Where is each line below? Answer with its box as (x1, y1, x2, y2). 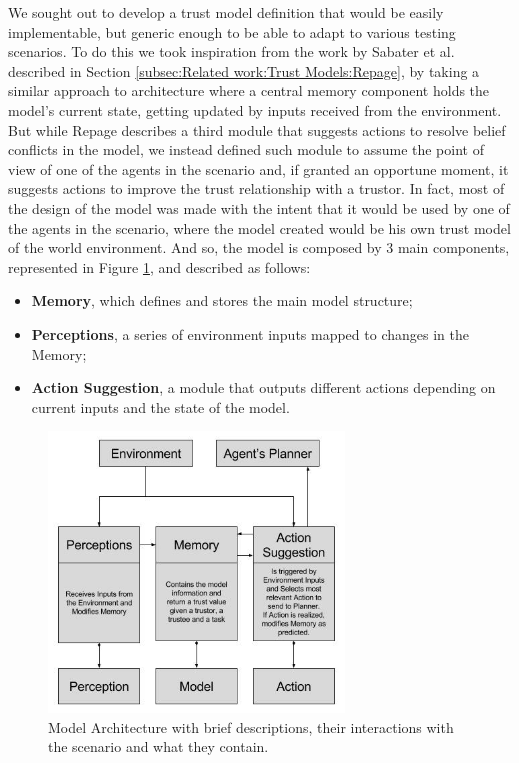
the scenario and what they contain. (48, 736, 269, 757)
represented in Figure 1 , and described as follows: (8, 256, 311, 277)
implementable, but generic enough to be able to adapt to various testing (8, 21, 456, 42)
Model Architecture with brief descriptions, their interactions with (48, 716, 454, 737)
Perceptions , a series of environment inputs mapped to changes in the (31, 323, 469, 344)
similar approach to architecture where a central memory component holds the (8, 80, 490, 101)
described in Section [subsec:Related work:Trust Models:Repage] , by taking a (8, 60, 480, 81)
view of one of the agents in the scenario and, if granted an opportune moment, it (8, 158, 509, 179)
